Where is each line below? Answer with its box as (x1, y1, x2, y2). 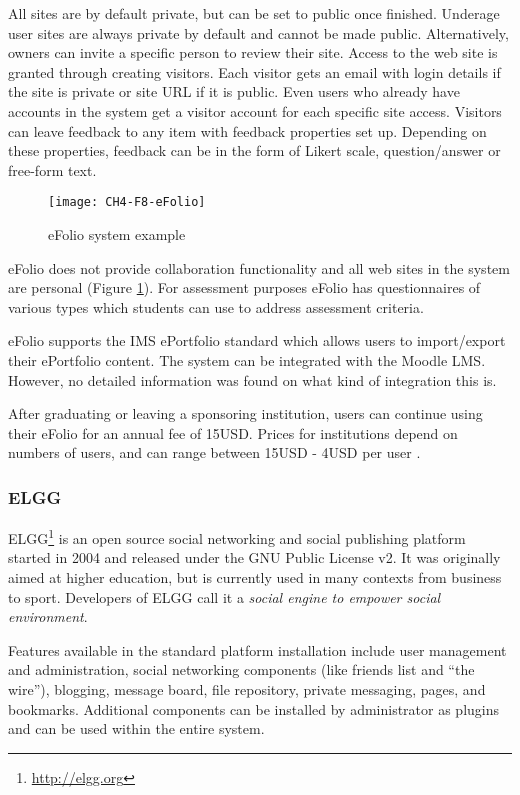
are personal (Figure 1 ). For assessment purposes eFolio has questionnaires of (8, 277, 481, 298)
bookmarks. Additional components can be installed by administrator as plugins (8, 698, 500, 719)
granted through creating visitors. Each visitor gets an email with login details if (8, 61, 501, 82)
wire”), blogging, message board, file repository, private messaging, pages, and (8, 678, 486, 699)
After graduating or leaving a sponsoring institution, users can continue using (8, 403, 483, 424)
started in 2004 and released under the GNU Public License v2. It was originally (8, 547, 501, 568)
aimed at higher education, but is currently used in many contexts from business (8, 567, 502, 587)
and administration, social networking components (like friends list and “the (8, 659, 475, 680)
